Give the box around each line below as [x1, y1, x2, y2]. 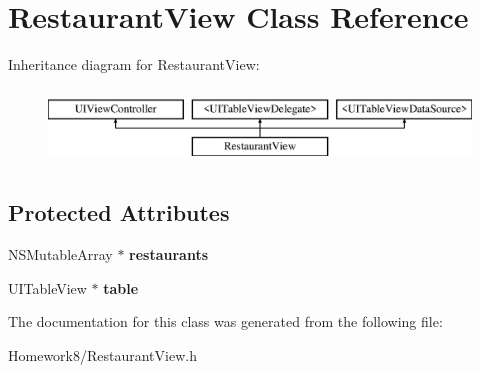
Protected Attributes [8, 197, 230, 228]
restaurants [129, 244, 209, 265]
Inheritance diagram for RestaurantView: [8, 54, 260, 75]
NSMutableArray [8, 244, 113, 265]
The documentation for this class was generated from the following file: [8, 311, 443, 332]
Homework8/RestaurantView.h [8, 344, 197, 365]
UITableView [8, 277, 87, 298]
